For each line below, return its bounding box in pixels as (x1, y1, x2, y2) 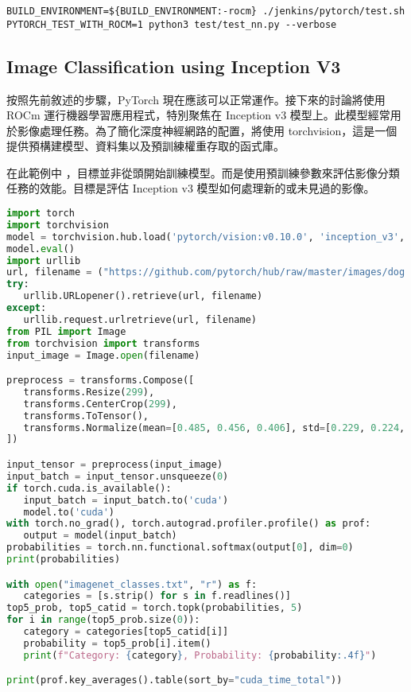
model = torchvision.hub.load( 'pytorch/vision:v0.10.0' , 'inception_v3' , (6, 231, 405, 243)
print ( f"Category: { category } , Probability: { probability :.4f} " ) (23, 649, 377, 661)
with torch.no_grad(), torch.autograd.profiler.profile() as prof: (6, 518, 371, 530)
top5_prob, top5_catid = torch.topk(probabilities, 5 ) (6, 602, 303, 614)
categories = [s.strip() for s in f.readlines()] (23, 590, 291, 602)
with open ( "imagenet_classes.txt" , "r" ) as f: (6, 578, 258, 590)
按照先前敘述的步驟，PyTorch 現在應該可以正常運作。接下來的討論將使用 (6, 91, 386, 107)
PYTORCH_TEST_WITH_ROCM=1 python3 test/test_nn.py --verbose (6, 18, 337, 30)
